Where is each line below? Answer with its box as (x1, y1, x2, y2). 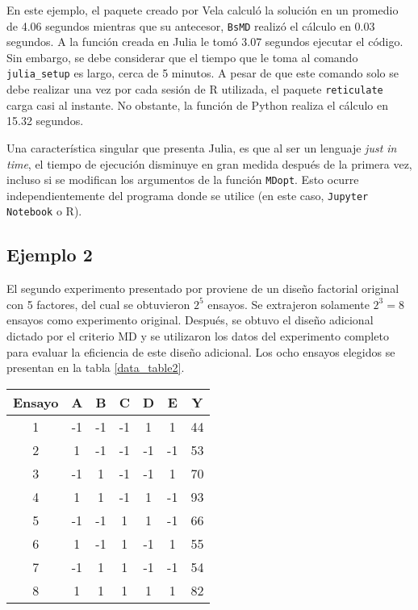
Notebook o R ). (6, 203, 82, 219)
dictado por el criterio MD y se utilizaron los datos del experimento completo (6, 328, 389, 345)
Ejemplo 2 (6, 242, 93, 267)
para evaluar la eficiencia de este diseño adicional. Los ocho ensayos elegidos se (6, 343, 395, 360)
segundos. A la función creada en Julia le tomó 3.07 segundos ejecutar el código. (6, 33, 403, 50)
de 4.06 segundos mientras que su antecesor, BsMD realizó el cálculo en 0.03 (6, 17, 375, 34)
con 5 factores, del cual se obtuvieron (6, 295, 190, 312)
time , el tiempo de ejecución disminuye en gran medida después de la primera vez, (6, 155, 412, 172)
